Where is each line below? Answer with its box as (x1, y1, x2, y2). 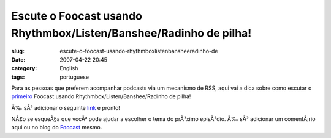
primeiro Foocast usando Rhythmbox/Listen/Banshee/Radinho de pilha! (11, 93, 191, 100)
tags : (11, 73, 25, 81)
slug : (11, 48, 25, 55)
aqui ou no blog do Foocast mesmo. (11, 124, 102, 131)
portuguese (59, 73, 89, 81)
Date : (11, 56, 26, 64)
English (59, 65, 78, 72)
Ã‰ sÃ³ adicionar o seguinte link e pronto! (11, 104, 121, 111)
